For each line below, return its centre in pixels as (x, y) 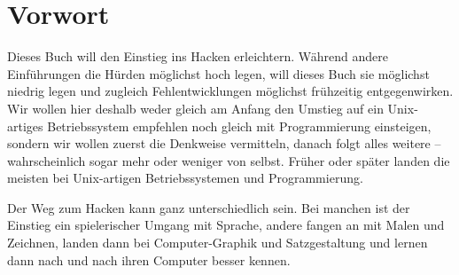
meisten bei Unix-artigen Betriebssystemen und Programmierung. (185, 178)
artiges (25, 126)
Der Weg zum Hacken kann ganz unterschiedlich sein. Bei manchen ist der (209, 207)
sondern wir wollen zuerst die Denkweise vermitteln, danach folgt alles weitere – (224, 143)
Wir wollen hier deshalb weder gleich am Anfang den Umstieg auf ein (195, 108)
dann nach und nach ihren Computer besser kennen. (149, 259)
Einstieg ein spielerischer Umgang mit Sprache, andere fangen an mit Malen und (226, 225)
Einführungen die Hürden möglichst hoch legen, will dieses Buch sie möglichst (218, 73)
